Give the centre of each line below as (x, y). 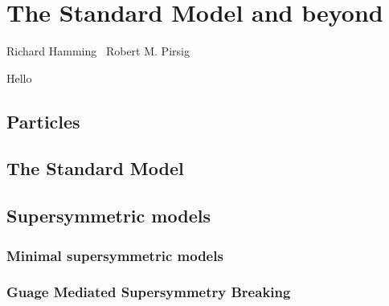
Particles (43, 121)
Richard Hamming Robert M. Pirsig (98, 51)
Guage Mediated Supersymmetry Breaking (149, 292)
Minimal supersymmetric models (115, 255)
